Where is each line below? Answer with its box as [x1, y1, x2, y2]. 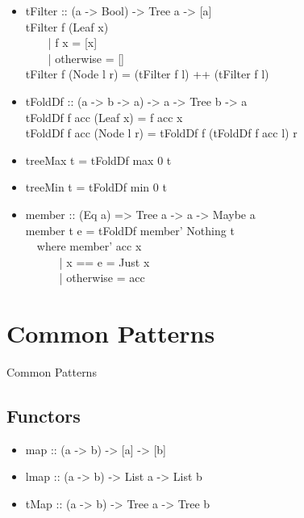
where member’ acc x [36, 238, 142, 255]
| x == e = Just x [59, 253, 150, 270]
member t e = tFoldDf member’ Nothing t [25, 221, 235, 238]
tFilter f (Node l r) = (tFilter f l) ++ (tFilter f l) [25, 65, 269, 82]
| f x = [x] [48, 34, 98, 51]
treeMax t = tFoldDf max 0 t [25, 151, 172, 168]
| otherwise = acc [59, 269, 145, 286]
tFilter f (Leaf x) [25, 18, 109, 35]
